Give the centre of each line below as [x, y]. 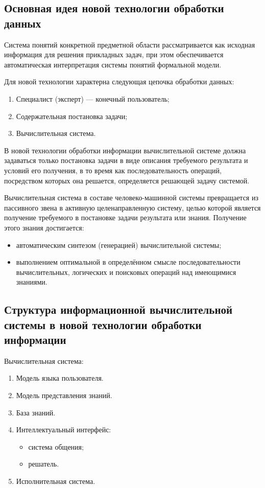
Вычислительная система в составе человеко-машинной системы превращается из [131, 197]
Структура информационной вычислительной [118, 309]
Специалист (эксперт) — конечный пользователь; [93, 98]
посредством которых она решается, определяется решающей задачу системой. [127, 180]
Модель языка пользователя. [60, 378]
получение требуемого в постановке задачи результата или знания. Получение [125, 217]
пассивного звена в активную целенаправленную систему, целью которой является [132, 207]
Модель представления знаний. [64, 395]
